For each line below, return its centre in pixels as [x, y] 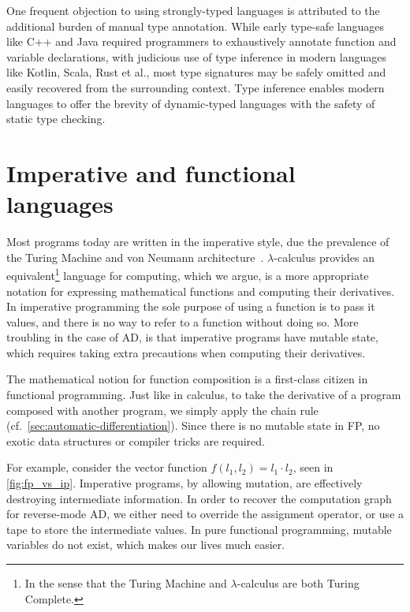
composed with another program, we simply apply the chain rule [162, 410]
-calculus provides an [324, 257]
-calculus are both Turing [298, 583]
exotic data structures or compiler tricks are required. [136, 440]
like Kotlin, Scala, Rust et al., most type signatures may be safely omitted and [196, 72]
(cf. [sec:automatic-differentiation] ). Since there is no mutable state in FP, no [193, 425]
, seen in [313, 467]
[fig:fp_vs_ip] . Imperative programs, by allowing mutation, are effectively [184, 483]
